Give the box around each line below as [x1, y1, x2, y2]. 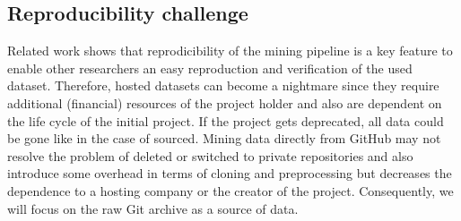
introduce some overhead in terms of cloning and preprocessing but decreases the [7, 164, 452, 183]
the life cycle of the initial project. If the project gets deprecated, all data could [7, 111, 444, 130]
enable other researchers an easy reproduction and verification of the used [7, 58, 413, 77]
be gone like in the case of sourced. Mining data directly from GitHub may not [7, 129, 441, 148]
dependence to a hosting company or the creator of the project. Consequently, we [7, 181, 454, 200]
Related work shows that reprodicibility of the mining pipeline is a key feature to [7, 41, 453, 60]
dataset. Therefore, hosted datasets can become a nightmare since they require [7, 76, 439, 95]
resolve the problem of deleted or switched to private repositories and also [7, 146, 413, 165]
